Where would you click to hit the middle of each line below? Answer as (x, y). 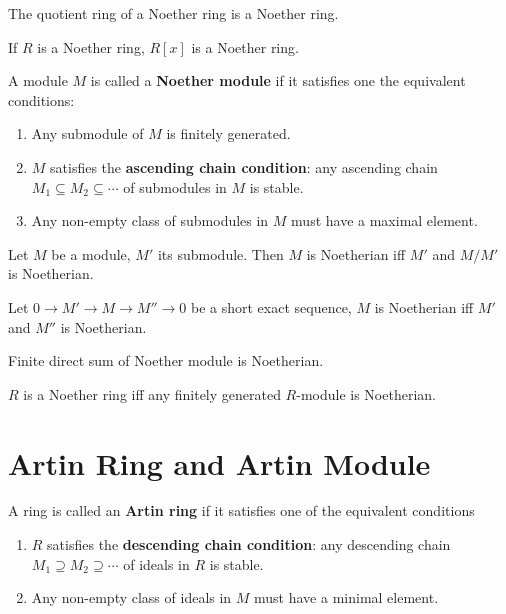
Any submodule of (87, 133)
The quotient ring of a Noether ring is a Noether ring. (173, 13)
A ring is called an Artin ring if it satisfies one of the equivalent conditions (241, 510)
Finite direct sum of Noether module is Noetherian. (166, 360)
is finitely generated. (228, 133)
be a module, (91, 253)
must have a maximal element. (384, 220)
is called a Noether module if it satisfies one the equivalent (278, 80)
